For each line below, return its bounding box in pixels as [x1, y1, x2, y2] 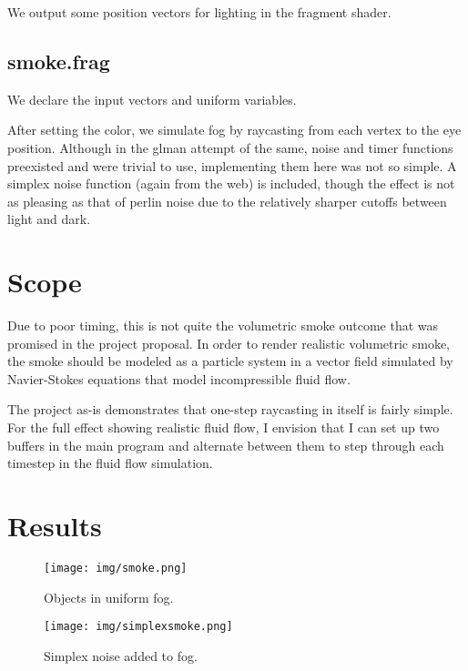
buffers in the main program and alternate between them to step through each [7, 435, 444, 454]
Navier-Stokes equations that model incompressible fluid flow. [7, 369, 351, 388]
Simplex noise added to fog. [44, 646, 198, 665]
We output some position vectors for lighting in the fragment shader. [7, 3, 392, 21]
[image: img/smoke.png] [44, 561, 188, 574]
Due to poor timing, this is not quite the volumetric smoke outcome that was [7, 316, 439, 335]
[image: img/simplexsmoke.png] [44, 620, 233, 634]
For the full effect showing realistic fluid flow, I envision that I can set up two [7, 418, 440, 437]
